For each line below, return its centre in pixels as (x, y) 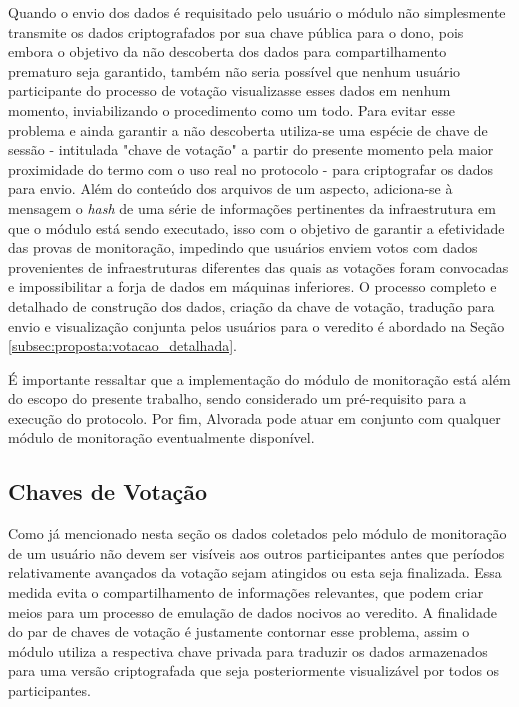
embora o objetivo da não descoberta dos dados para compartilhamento (227, 51)
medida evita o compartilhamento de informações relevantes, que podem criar (246, 592)
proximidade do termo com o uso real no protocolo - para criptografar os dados (251, 168)
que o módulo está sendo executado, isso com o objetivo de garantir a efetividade (256, 227)
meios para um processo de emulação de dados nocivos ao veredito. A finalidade (252, 611)
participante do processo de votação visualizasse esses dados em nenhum (229, 90)
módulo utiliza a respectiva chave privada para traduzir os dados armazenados (248, 650)
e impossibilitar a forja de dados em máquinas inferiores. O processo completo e (252, 286)
